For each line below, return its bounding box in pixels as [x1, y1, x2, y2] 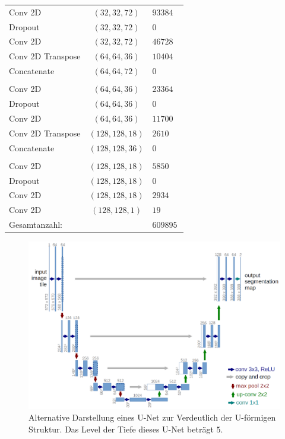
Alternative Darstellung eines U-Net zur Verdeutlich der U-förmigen [28, 411, 276, 424]
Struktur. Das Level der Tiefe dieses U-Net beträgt [28, 422, 214, 435]
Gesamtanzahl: [9, 218, 63, 231]
